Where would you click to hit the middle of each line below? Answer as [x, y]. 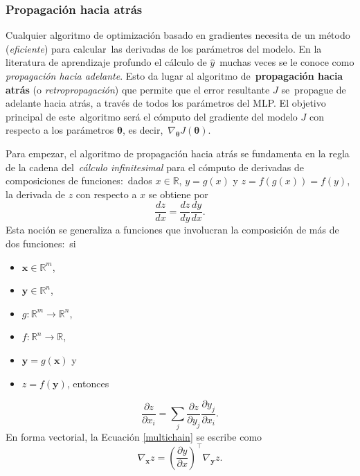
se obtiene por [178, 194]
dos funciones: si [41, 243]
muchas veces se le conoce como [287, 62]
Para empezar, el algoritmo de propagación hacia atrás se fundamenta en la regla [178, 153]
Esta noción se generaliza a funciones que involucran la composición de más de [172, 230]
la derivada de [35, 194]
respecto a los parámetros [60, 130]
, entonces [88, 383]
